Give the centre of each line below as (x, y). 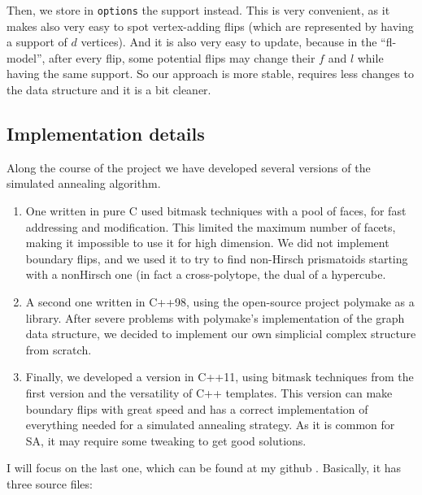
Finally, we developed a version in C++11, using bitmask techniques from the (220, 377)
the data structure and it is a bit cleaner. (109, 90)
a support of (37, 42)
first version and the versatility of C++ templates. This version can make (209, 392)
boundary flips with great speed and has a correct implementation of (197, 408)
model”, (26, 57)
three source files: (50, 483)
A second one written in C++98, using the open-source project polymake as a (220, 301)
